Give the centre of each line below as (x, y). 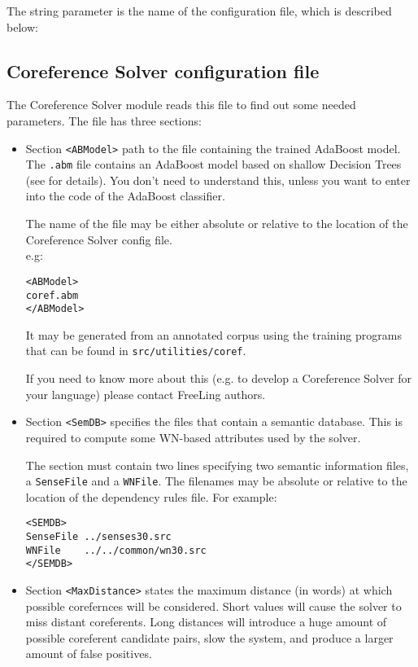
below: (22, 26)
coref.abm (52, 295)
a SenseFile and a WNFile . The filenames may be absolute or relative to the (216, 481)
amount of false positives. (89, 654)
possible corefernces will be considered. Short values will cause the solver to (213, 606)
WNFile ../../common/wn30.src (116, 550)
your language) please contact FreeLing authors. (146, 394)
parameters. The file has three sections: (104, 120)
